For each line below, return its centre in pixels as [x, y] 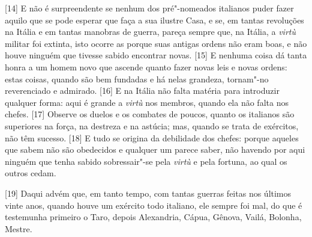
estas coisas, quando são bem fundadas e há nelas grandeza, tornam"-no [137, 78]
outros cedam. [31, 173]
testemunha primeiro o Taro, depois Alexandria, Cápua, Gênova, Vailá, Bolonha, [153, 217]
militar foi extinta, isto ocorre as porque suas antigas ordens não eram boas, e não [156, 43]
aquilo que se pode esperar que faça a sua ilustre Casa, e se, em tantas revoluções [154, 20]
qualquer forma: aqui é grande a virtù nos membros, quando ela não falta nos [147, 102]
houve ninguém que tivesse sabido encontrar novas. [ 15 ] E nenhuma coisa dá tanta [156, 55]
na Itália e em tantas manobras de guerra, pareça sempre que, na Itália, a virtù [150, 32]
